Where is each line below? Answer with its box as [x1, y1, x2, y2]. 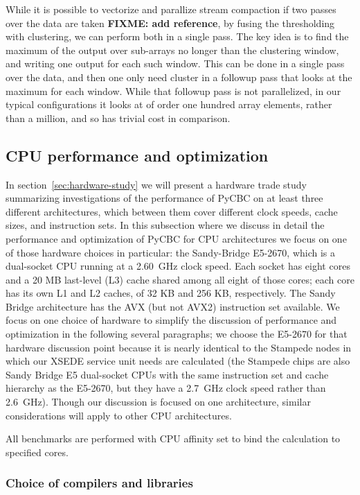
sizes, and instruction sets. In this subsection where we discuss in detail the [6, 218, 325, 232]
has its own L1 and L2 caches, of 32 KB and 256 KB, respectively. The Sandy [6, 286, 336, 300]
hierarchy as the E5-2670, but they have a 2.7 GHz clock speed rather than [6, 381, 326, 395]
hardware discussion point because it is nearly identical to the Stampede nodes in [6, 340, 352, 354]
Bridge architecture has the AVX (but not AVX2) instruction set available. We [6, 299, 340, 313]
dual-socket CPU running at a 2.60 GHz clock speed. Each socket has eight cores [6, 259, 350, 273]
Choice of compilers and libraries [6, 474, 193, 492]
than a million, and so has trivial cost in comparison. [6, 110, 231, 125]
